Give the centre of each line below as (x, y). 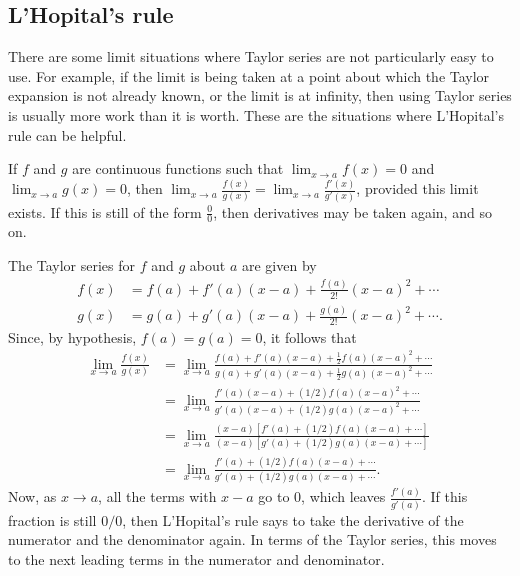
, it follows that (309, 336)
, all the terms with (157, 496)
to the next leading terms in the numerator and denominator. (196, 558)
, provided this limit (417, 188)
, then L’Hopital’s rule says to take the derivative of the (293, 519)
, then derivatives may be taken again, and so (352, 211)
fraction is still (52, 519)
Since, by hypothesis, (72, 336)
